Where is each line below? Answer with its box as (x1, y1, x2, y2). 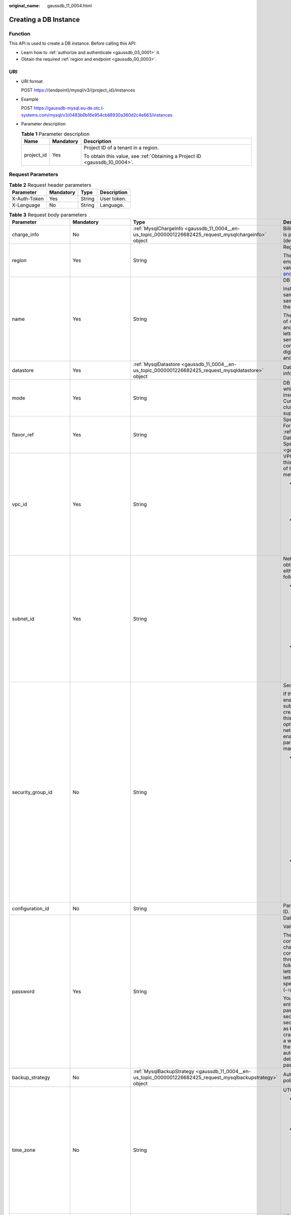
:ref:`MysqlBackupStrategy (133, 1068, 194, 1075)
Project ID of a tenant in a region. (83, 144, 159, 151)
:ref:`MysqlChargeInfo (133, 225, 184, 232)
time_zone (12, 1147, 36, 1154)
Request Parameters (9, 171, 58, 178)
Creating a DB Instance (9, 15, 80, 24)
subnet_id (12, 615, 34, 622)
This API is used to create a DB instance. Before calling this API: (9, 40, 137, 46)
